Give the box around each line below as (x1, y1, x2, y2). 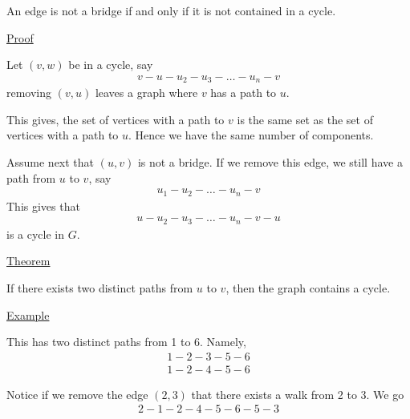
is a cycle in (6, 225, 65, 242)
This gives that (6, 197, 80, 214)
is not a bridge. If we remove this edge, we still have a (137, 154, 403, 171)
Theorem (6, 252, 51, 269)
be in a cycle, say (68, 56, 153, 73)
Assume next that (6, 154, 95, 171)
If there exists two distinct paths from (6, 279, 193, 296)
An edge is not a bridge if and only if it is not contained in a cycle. (6, 2, 336, 18)
